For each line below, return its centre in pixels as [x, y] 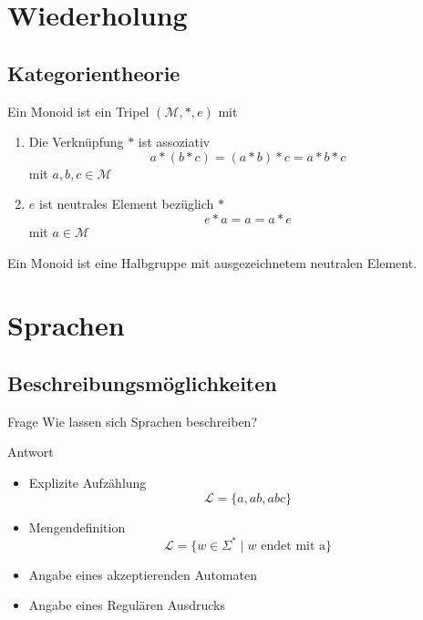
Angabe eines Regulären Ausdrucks [127, 605]
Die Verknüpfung [76, 142]
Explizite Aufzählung [88, 482]
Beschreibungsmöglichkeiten [142, 382]
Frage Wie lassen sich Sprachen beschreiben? [132, 421]
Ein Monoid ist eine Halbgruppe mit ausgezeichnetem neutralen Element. [212, 262]
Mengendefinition [77, 527]
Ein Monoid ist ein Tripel [78, 111]
